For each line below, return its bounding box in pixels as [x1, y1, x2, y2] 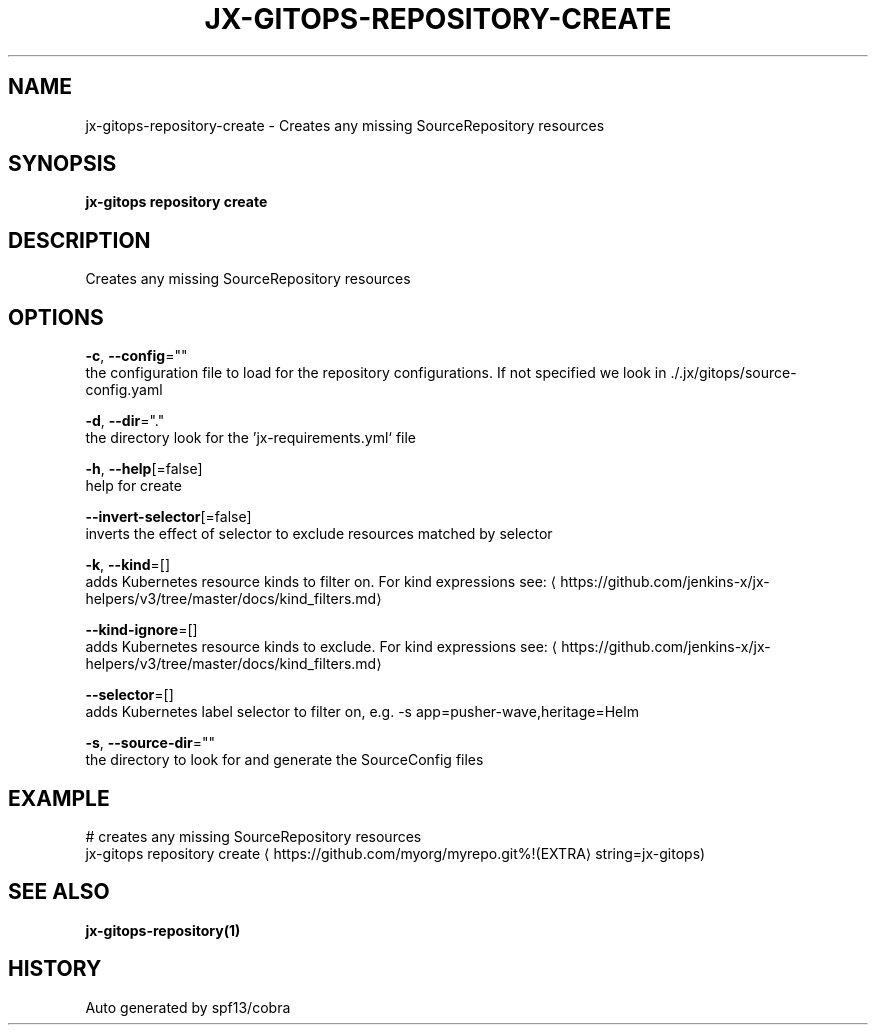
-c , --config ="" [85, 347, 188, 365]
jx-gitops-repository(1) [85, 921, 241, 939]
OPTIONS [8, 304, 104, 330]
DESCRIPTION [8, 227, 151, 253]
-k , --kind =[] [85, 556, 171, 574]
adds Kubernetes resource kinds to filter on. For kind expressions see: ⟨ [85, 573, 557, 591]
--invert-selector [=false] [85, 508, 252, 526]
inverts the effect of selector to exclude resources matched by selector [85, 525, 553, 543]
